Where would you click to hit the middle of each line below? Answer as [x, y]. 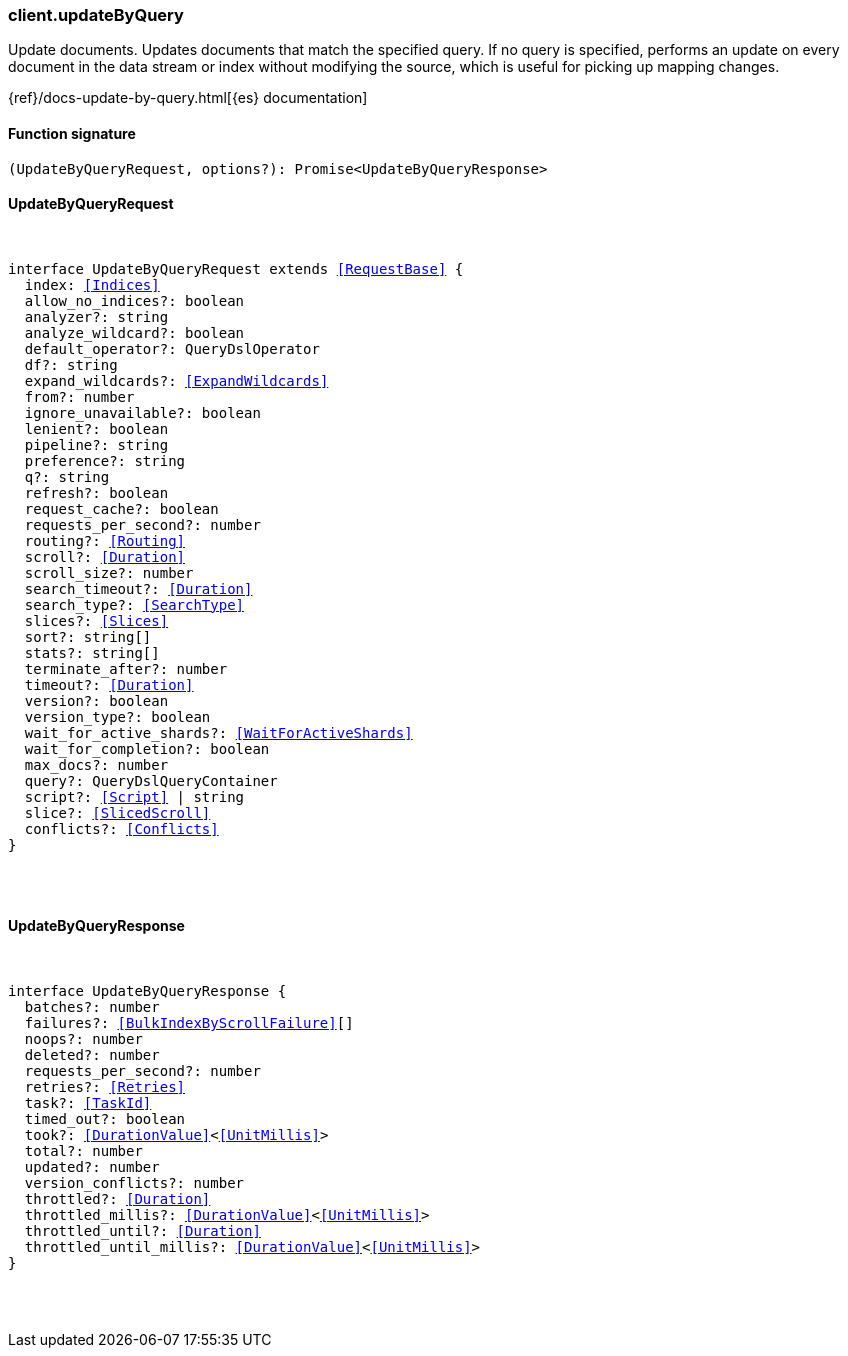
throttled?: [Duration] [117, 1199]
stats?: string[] [92, 652]
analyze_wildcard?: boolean [134, 332]
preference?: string [105, 460]
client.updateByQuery [96, 15]
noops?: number [83, 1039]
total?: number [83, 1151]
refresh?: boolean [96, 492]
